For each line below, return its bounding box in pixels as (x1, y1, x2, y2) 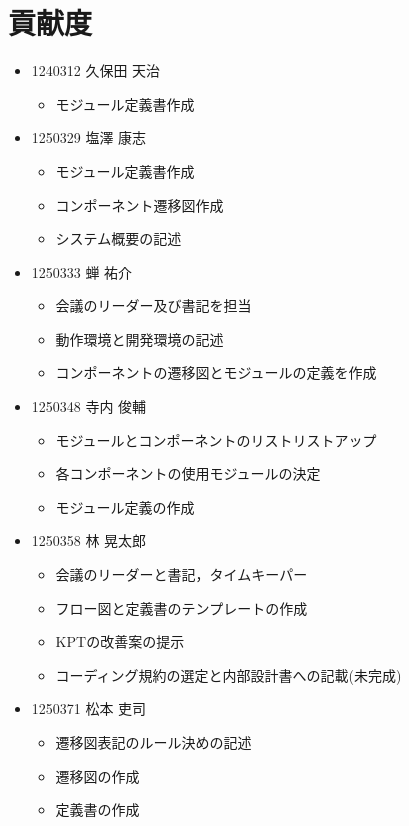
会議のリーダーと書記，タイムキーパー (55, 564, 308, 585)
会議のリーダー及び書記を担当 (55, 295, 252, 316)
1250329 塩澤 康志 (31, 127, 147, 148)
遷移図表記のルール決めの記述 (55, 732, 252, 752)
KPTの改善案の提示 (55, 631, 185, 652)
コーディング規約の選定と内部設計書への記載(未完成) (55, 664, 402, 685)
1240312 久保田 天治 (31, 60, 161, 81)
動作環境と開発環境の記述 (55, 328, 224, 349)
